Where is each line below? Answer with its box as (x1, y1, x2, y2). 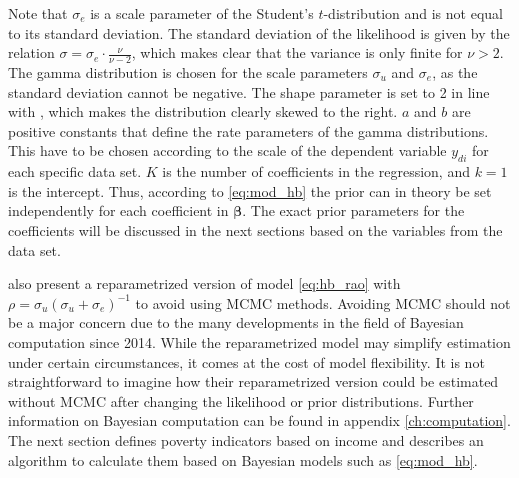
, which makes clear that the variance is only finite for (131, 42, 463, 63)
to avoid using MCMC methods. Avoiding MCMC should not (135, 292, 511, 313)
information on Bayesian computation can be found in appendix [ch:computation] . (8, 410, 511, 431)
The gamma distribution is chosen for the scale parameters (8, 62, 368, 83)
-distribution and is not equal (323, 3, 503, 23)
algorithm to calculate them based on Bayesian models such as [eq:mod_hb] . (8, 449, 478, 470)
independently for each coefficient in (8, 200, 229, 221)
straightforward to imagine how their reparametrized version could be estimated (8, 371, 499, 392)
